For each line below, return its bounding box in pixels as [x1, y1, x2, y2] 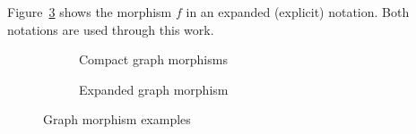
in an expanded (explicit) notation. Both [186, 3, 410, 21]
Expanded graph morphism [79, 80, 229, 98]
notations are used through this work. [7, 20, 214, 38]
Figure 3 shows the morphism [7, 3, 172, 21]
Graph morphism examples [43, 110, 191, 129]
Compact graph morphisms [79, 50, 228, 69]
